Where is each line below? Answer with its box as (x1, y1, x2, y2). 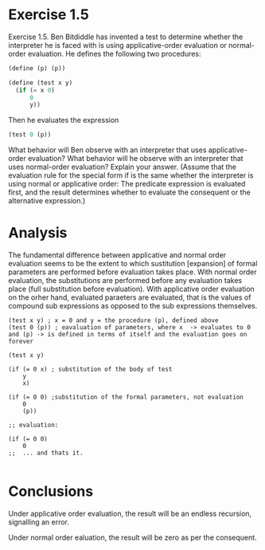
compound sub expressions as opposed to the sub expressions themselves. (8, 301, 258, 311)
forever (8, 337, 34, 346)
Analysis (8, 224, 68, 242)
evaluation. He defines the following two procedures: (27, 49, 201, 58)
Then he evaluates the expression (8, 116, 119, 125)
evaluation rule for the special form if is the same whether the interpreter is (8, 171, 254, 180)
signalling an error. (8, 517, 70, 527)
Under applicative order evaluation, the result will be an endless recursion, (8, 509, 252, 519)
